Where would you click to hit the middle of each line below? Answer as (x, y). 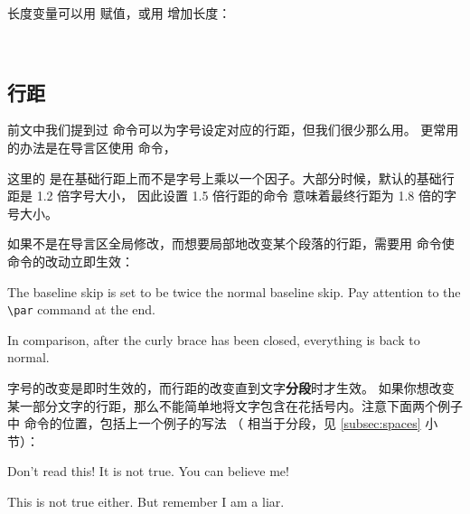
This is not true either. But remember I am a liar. (146, 501)
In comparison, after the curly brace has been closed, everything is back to (214, 339)
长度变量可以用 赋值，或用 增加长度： (119, 13)
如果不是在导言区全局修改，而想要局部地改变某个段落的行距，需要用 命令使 (231, 243)
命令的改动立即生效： (70, 261)
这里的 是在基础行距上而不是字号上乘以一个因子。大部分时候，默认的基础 (225, 178)
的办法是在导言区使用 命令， (92, 147)
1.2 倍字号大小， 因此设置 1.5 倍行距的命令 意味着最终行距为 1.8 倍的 (240, 196)
